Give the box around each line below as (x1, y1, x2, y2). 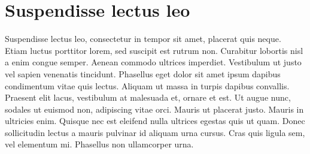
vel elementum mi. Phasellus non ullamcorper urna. (5, 138, 194, 150)
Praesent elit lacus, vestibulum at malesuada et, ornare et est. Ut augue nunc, (5, 91, 291, 104)
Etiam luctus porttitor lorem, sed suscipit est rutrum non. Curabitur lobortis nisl (5, 44, 303, 56)
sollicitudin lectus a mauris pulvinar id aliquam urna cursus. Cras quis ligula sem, (5, 126, 305, 138)
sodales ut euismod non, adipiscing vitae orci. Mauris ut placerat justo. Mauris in (5, 102, 304, 115)
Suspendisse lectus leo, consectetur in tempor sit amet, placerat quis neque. (5, 32, 281, 45)
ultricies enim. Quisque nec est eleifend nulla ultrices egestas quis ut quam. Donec (5, 114, 305, 127)
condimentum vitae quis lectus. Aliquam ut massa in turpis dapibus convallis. (5, 79, 290, 92)
